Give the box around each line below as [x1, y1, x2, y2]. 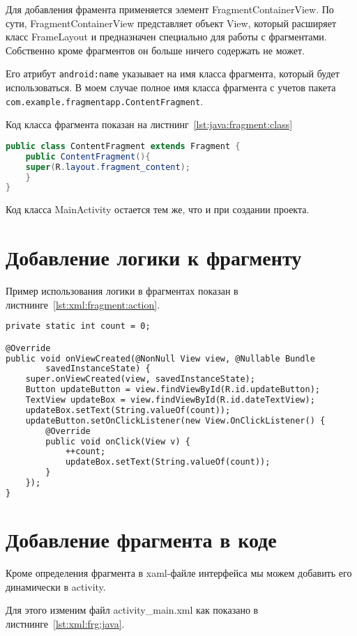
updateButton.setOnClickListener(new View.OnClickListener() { [25, 415, 326, 426]
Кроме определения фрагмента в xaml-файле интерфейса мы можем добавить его [6, 565, 352, 580]
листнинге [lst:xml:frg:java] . [6, 616, 125, 630]
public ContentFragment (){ [25, 151, 151, 162]
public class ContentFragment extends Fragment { [6, 141, 241, 151]
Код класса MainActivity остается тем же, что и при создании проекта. [6, 202, 310, 217]
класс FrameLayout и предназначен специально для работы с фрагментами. [6, 29, 327, 44]
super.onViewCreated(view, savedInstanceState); [25, 374, 255, 385]
